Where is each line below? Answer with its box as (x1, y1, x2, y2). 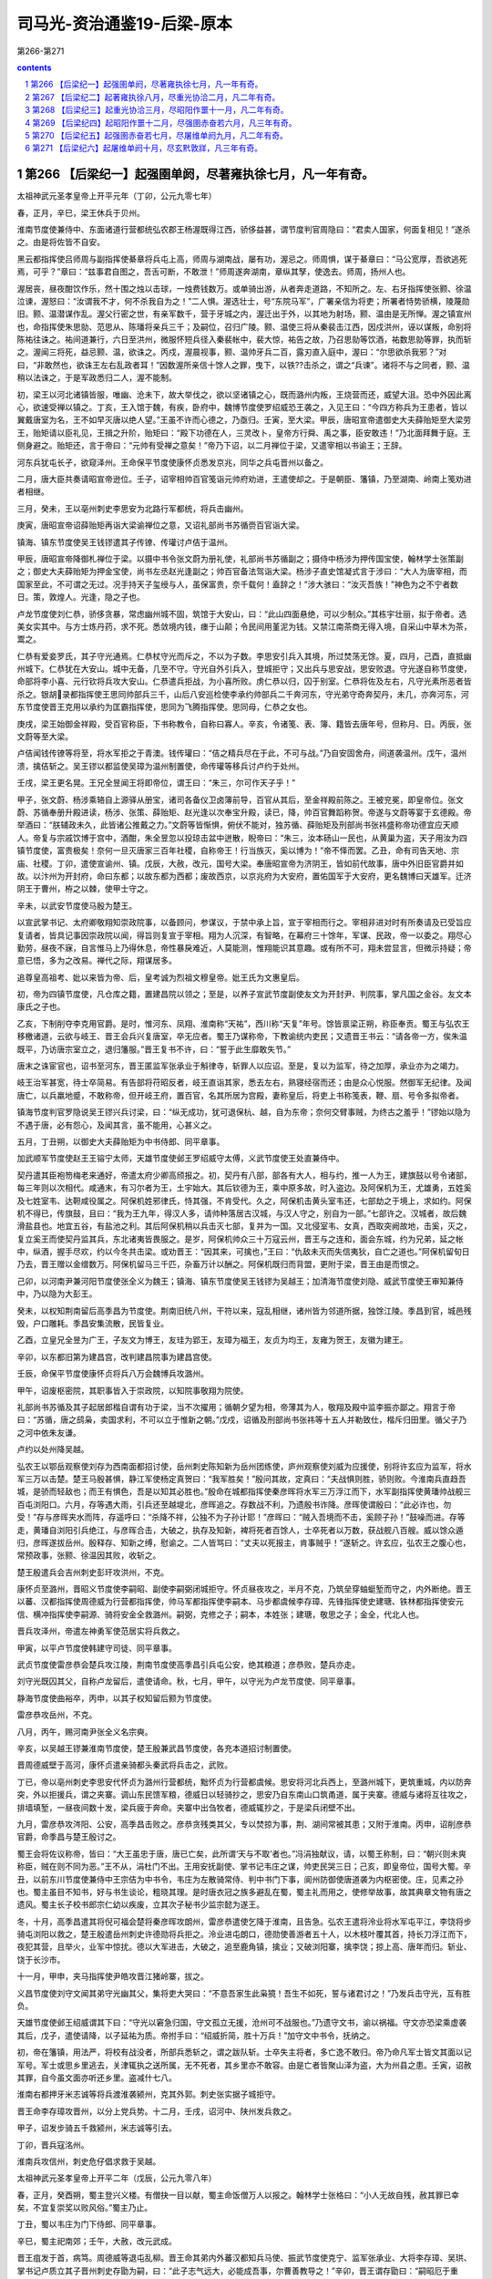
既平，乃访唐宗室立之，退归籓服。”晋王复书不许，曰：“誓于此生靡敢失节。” (16, 1044, 292, 1055)
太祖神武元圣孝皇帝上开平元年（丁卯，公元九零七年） (16, 191, 217, 201)
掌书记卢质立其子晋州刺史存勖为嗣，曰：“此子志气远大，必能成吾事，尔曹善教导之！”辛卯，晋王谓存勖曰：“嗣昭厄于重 (16, 2265, 459, 2276)
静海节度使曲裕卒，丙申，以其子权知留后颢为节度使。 (16, 1692, 217, 1704)
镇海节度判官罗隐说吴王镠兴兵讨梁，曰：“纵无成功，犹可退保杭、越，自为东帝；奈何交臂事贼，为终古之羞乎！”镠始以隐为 (16, 1107, 471, 1118)
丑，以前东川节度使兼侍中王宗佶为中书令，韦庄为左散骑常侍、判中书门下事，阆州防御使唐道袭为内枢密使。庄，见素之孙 (16, 1873, 464, 1884)
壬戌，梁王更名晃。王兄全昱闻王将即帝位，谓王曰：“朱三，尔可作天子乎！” (16, 778, 296, 789)
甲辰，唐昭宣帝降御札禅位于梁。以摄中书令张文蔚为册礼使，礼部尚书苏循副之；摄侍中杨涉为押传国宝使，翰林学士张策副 (16, 552, 464, 564)
